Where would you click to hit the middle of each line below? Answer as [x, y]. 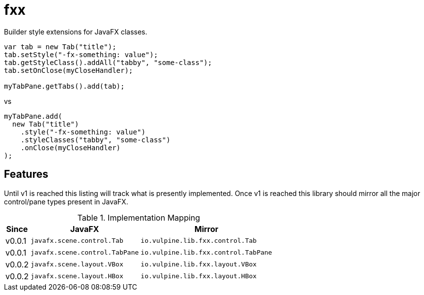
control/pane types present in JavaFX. [66, 201]
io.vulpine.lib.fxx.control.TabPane [207, 253]
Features [26, 174]
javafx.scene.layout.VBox [77, 264]
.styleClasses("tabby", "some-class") [96, 140]
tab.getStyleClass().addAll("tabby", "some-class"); [108, 62]
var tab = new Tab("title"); [60, 47]
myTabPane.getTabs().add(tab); [64, 86]
